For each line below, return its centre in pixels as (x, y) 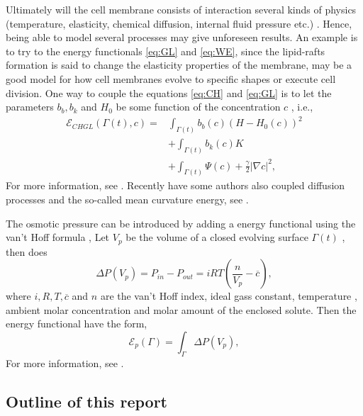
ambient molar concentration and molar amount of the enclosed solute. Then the (181, 309)
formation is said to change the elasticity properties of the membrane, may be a (179, 65)
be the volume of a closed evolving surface (217, 237)
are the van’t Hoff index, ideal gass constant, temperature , (229, 296)
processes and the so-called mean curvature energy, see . (127, 199)
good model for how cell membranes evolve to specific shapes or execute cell (171, 78)
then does (27, 251)
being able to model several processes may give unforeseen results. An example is (182, 37)
